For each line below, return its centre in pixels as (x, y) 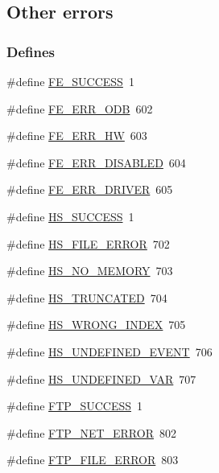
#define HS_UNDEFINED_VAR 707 (101, 378)
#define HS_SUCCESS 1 (70, 216)
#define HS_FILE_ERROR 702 (88, 243)
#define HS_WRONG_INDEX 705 (96, 325)
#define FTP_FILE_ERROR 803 (93, 460)
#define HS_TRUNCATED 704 (87, 297)
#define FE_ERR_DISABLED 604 (96, 162)
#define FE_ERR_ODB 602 (80, 108)
